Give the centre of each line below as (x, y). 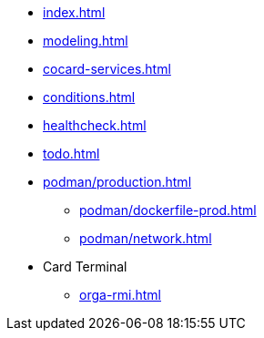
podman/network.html (146, 238)
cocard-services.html (107, 69)
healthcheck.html (95, 125)
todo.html (71, 154)
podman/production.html (117, 182)
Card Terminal (85, 266)
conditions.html (89, 97)
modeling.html (86, 41)
